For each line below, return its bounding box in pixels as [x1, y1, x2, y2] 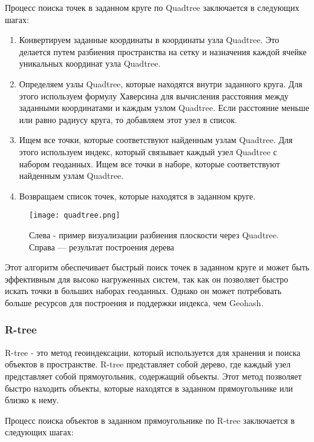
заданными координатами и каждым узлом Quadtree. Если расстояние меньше [19, 101, 309, 114]
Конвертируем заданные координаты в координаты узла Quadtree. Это [19, 33, 280, 46]
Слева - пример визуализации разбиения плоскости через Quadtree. [29, 228, 279, 241]
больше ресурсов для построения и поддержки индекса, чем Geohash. [5, 296, 264, 309]
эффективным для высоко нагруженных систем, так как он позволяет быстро [5, 272, 289, 285]
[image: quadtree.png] [29, 211, 120, 220]
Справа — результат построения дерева [29, 240, 174, 253]
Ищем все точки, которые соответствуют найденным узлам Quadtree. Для [19, 133, 293, 146]
